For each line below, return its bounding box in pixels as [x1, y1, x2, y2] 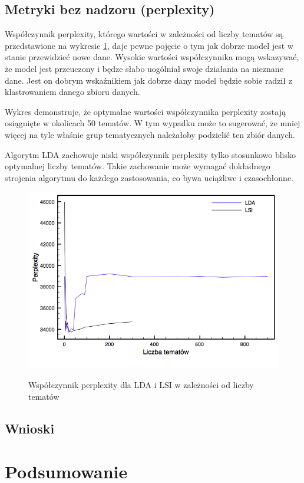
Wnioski [5, 419, 55, 437]
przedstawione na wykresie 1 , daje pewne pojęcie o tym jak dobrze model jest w [5, 39, 293, 51]
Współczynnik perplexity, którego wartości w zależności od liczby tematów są [5, 28, 283, 40]
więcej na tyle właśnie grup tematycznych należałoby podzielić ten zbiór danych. [5, 128, 295, 140]
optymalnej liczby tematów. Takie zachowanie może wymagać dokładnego [5, 160, 270, 172]
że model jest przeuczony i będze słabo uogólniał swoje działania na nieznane [5, 62, 283, 74]
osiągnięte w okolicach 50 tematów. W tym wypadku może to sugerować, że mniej [5, 117, 300, 129]
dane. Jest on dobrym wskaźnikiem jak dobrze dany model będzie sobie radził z [5, 74, 292, 86]
